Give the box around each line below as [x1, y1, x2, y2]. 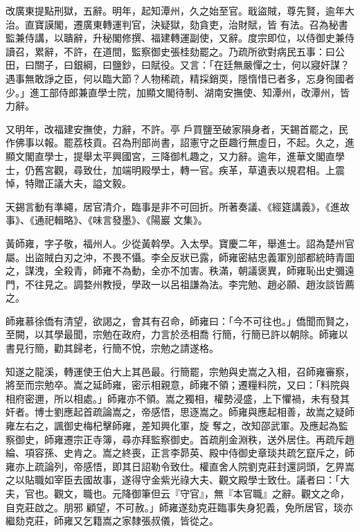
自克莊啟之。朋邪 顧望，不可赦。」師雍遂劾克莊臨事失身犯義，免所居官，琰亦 [6, 499, 353, 514]
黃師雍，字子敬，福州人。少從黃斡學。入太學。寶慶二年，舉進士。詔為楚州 [6, 236, 345, 250]
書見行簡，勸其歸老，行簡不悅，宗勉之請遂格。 [6, 341, 219, 355]
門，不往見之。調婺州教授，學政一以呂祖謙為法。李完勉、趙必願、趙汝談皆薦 [6, 276, 354, 291]
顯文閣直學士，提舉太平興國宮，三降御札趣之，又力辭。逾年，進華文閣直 [6, 148, 335, 163]
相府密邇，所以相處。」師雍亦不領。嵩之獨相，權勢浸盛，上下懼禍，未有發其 [6, 391, 350, 405]
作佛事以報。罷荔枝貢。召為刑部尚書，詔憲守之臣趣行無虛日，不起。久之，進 [6, 135, 354, 150]
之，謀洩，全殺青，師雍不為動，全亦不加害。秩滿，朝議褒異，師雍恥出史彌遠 [6, 263, 354, 278]
